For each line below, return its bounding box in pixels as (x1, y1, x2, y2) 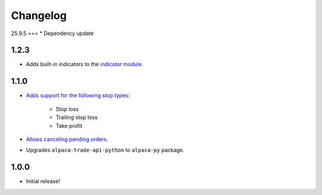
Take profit (55, 122, 83, 129)
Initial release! (26, 178, 60, 185)
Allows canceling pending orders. (26, 136, 109, 143)
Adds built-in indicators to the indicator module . (26, 61, 143, 68)
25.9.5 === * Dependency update (11, 30, 94, 37)
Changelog (11, 9, 67, 22)
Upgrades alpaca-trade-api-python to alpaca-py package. (26, 146, 185, 154)
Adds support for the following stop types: (26, 92, 131, 99)
